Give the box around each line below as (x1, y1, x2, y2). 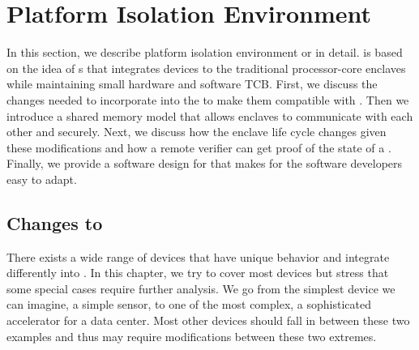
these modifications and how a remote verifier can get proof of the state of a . (6, 139, 391, 156)
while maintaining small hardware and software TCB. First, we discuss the (6, 75, 378, 92)
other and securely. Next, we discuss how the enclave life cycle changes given (6, 123, 387, 140)
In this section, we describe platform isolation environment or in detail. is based (6, 44, 403, 61)
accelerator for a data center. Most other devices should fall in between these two (6, 312, 410, 329)
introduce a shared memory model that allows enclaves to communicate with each (6, 107, 413, 124)
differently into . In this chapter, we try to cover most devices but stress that (6, 264, 389, 281)
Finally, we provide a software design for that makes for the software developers (6, 155, 403, 172)
